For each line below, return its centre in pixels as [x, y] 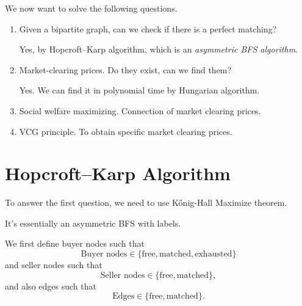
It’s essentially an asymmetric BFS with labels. [93, 223]
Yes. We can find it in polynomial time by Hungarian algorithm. [139, 90]
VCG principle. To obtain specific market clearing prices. [126, 131]
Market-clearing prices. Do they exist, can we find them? [125, 69]
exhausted [214, 254]
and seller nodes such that [54, 265]
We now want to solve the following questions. [91, 8]
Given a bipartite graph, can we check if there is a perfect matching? [148, 28]
